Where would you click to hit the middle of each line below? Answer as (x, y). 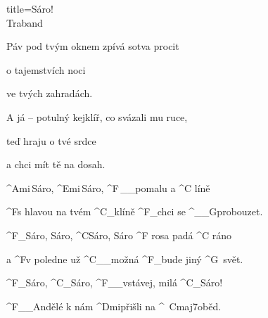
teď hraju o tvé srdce (51, 140)
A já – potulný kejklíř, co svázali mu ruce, (97, 116)
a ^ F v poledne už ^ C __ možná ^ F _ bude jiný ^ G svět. (125, 259)
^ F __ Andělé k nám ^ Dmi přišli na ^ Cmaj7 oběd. (114, 306)
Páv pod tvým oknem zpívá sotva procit (93, 46)
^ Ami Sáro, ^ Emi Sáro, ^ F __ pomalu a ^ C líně (108, 187)
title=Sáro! (30, 8)
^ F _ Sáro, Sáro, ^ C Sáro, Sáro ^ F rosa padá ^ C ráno (119, 235)
